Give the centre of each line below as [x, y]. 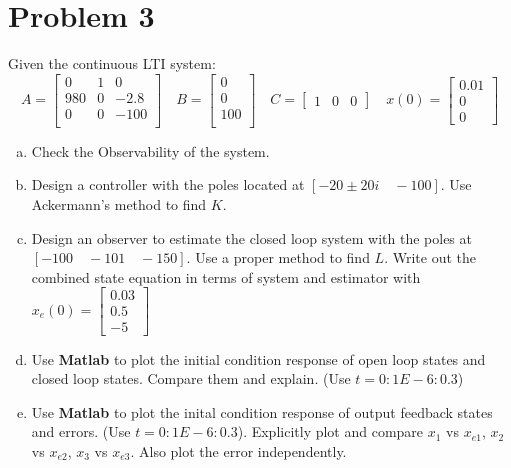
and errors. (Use [81, 431]
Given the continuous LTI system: [112, 63]
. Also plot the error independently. [238, 450]
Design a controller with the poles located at [168, 184]
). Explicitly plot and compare [330, 431]
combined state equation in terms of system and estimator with [226, 276]
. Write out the [430, 257]
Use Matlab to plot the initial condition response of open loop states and [258, 358]
